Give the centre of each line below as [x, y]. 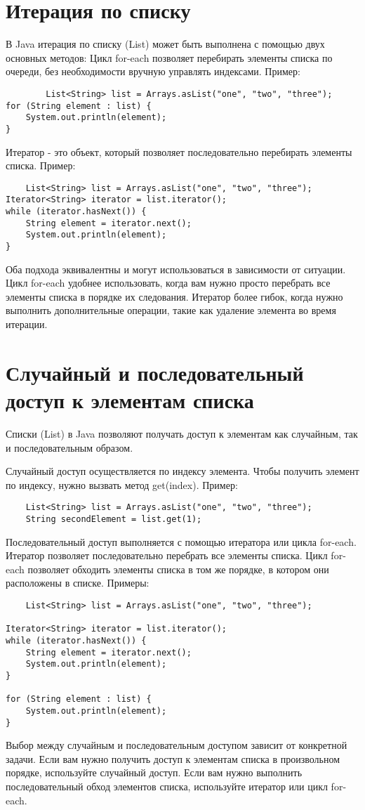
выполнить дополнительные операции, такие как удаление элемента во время [171, 310]
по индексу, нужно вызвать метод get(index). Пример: [122, 484]
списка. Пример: [41, 165]
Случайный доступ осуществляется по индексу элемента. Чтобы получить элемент [182, 471]
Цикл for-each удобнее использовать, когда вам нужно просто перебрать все [168, 283]
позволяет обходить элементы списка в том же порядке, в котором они [178, 569]
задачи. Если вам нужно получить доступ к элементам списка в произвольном [173, 758]
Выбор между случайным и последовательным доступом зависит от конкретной [177, 745]
